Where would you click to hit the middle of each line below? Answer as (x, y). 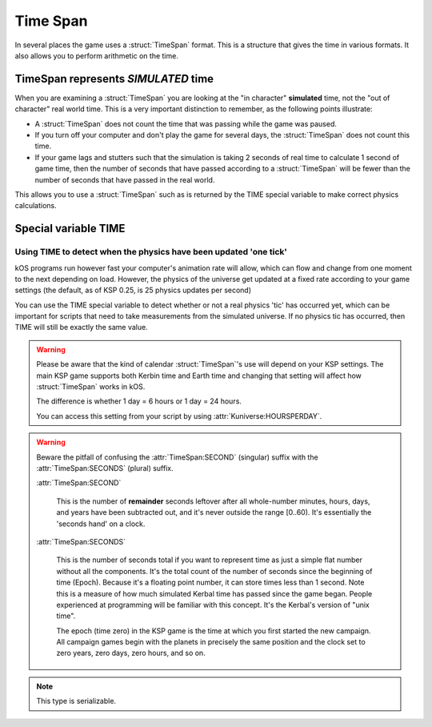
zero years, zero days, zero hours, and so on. (131, 653)
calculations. (36, 206)
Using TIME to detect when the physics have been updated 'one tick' (151, 252)
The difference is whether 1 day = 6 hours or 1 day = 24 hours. (139, 401)
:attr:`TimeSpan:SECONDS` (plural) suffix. (105, 468)
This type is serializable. (76, 701)
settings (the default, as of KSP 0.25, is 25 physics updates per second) (133, 290)
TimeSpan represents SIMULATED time (114, 79)
